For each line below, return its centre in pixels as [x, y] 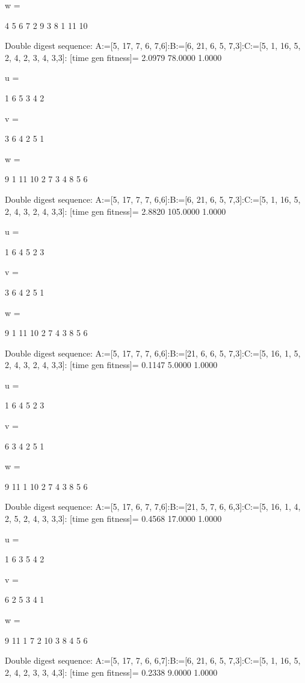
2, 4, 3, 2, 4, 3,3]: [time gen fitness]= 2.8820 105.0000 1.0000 [116, 211]
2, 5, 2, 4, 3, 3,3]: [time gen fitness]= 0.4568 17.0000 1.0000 [113, 519]
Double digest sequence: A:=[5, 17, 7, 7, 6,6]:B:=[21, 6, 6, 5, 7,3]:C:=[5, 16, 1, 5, [153, 353]
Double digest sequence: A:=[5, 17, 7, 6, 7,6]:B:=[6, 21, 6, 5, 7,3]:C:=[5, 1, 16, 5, [153, 46]
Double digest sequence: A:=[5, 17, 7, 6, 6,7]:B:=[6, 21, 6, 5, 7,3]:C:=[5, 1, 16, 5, [153, 660]
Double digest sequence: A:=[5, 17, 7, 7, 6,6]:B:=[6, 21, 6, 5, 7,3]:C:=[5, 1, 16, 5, [153, 199]
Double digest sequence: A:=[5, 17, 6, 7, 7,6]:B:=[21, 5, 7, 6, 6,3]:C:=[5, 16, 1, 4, [153, 507]
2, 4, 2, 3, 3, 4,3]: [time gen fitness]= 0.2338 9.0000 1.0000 [111, 672]
